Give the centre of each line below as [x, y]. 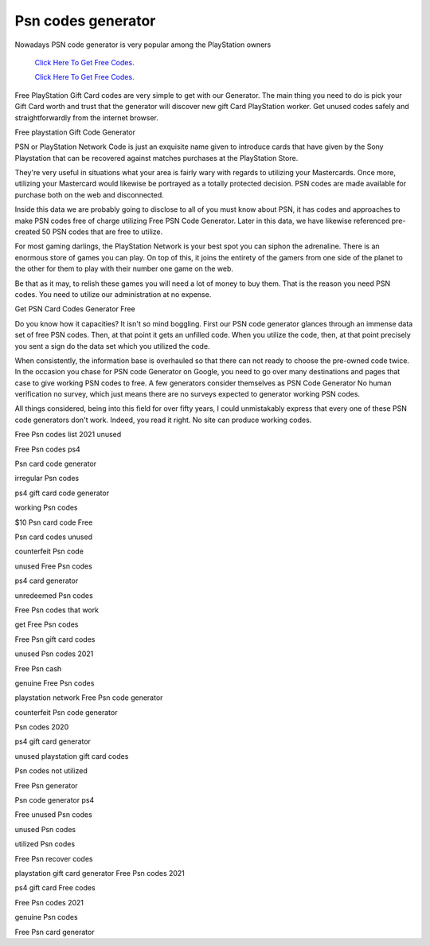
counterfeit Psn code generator [66, 712]
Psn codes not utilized [51, 771]
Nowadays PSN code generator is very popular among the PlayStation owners [143, 45]
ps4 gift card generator [53, 741]
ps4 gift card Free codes [55, 888]
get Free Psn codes [47, 624]
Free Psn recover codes [54, 858]
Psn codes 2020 [42, 727]
